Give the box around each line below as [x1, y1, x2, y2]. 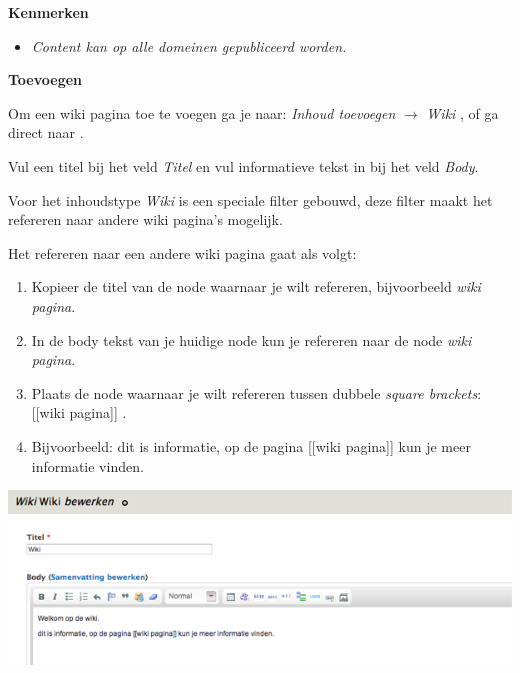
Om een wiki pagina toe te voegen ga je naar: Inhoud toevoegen [8, 102, 396, 123]
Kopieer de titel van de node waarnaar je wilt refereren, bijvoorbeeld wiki [31, 276, 481, 297]
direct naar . [8, 122, 84, 143]
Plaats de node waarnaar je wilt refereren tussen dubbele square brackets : [31, 382, 482, 403]
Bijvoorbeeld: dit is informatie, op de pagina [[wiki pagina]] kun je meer [31, 435, 471, 456]
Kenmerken [8, 2, 89, 22]
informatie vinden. [31, 455, 144, 476]
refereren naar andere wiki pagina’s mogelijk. [8, 209, 283, 230]
